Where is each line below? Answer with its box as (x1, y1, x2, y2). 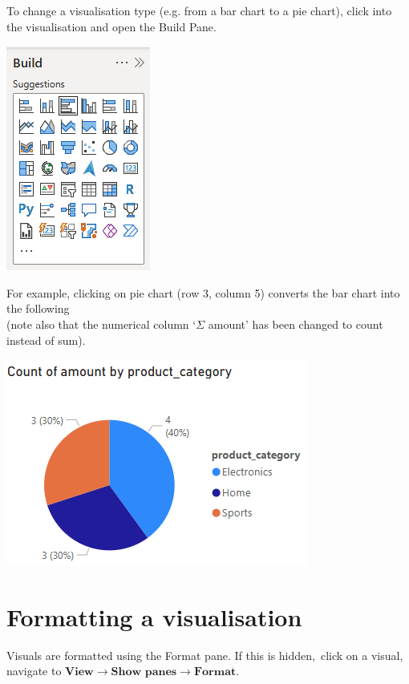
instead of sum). (6, 331, 86, 348)
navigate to (6, 662, 62, 679)
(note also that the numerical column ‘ (6, 315, 196, 332)
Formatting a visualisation (6, 600, 302, 633)
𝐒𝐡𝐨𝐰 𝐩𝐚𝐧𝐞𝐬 (111, 666, 177, 678)
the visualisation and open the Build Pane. (6, 18, 217, 34)
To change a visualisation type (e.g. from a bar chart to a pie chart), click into (6, 2, 392, 18)
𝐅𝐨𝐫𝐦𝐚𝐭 (193, 666, 237, 678)
